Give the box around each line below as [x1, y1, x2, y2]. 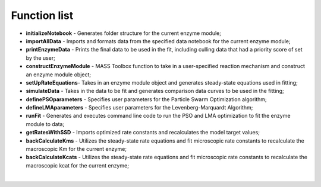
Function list [11, 9, 74, 22]
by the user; [26, 54, 56, 62]
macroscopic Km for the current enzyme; [26, 146, 127, 153]
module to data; [26, 120, 65, 127]
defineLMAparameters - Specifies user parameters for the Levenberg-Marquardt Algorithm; [26, 104, 253, 111]
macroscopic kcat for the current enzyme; [26, 162, 129, 169]
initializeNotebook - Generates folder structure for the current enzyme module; [26, 30, 221, 37]
